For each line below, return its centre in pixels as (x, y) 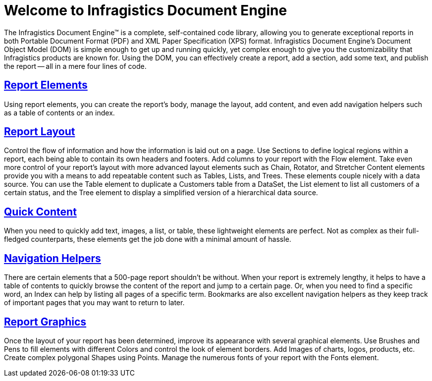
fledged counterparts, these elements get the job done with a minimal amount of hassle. (148, 239)
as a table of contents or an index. (59, 112)
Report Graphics (45, 322)
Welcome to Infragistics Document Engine (146, 10)
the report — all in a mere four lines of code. (75, 66)
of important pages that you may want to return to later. (94, 303)
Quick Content (40, 212)
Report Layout (40, 132)
